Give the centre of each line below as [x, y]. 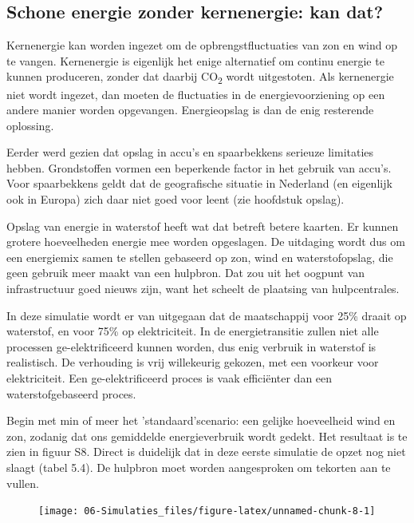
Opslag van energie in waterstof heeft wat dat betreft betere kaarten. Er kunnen [203, 226]
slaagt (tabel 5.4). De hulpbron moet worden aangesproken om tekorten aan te [199, 467]
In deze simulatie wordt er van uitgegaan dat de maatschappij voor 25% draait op [207, 315]
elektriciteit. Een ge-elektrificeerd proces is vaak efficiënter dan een [170, 378]
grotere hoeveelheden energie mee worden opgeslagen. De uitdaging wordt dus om [206, 242]
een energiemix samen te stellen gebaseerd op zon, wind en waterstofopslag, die [200, 257]
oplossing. [30, 125]
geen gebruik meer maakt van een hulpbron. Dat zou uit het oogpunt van [186, 273]
